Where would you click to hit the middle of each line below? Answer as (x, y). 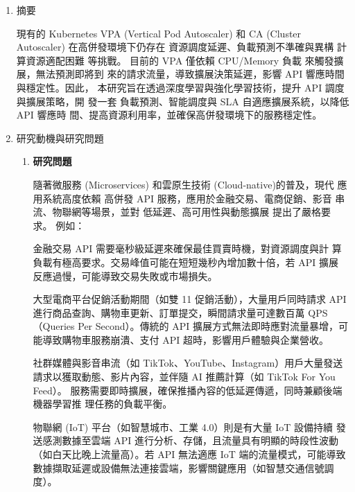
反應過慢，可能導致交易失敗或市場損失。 (125, 275)
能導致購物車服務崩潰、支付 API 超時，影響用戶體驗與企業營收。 (181, 339)
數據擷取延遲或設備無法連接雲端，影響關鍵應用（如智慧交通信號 (179, 467)
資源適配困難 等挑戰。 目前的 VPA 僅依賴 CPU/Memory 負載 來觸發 (180, 60)
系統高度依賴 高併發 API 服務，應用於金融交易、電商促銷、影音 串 (194, 198)
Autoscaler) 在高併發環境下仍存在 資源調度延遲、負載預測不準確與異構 (175, 47)
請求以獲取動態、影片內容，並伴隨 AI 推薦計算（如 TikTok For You (184, 377)
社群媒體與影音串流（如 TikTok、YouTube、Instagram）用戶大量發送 (188, 363)
